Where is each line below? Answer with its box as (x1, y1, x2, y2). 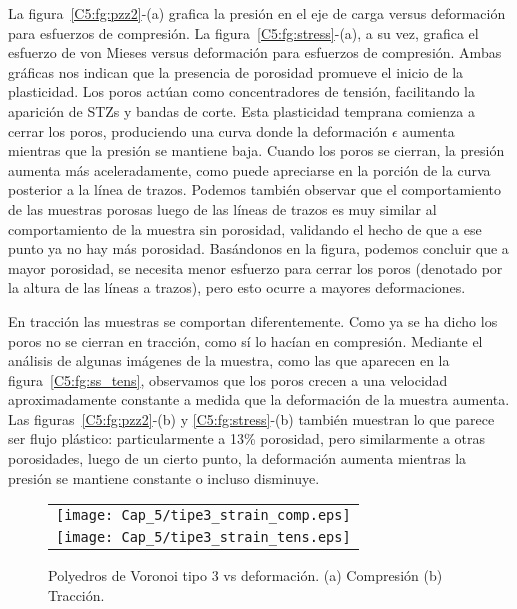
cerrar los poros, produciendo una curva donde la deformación (8, 120, 388, 141)
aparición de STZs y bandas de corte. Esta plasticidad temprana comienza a (8, 100, 475, 121)
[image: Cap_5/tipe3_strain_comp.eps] (56, 507, 351, 524)
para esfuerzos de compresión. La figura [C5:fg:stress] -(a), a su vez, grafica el (8, 22, 479, 43)
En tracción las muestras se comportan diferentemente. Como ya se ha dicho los (8, 310, 498, 331)
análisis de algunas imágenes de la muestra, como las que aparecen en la (8, 350, 450, 371)
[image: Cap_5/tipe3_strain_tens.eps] (56, 529, 351, 546)
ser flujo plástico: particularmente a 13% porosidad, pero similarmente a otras (8, 428, 486, 449)
